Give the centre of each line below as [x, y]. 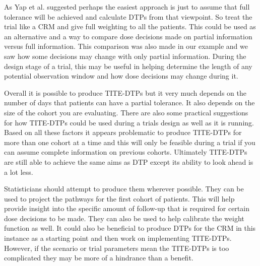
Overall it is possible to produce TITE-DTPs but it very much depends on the [125, 92]
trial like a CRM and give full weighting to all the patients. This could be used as [130, 26]
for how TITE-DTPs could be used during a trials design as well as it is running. [129, 122]
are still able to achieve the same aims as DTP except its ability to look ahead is [129, 161]
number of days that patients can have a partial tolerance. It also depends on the [129, 103]
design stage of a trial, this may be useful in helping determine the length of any [128, 66]
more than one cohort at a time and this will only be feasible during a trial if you [130, 142]
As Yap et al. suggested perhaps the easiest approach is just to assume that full [127, 7]
